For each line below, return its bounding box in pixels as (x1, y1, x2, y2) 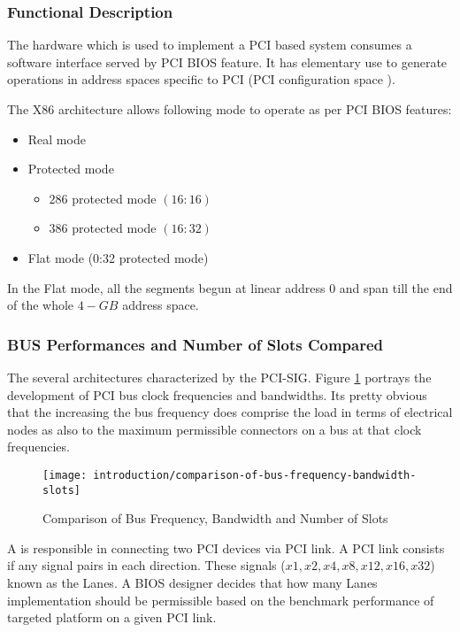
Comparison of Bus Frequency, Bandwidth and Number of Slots (42, 509, 388, 528)
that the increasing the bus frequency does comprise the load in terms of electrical (7, 403, 453, 421)
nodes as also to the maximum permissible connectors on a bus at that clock (7, 420, 422, 438)
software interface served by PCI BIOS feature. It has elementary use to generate (7, 52, 448, 71)
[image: (42, 468, 88, 482)
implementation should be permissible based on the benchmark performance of (7, 590, 434, 609)
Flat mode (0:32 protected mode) (27, 248, 209, 266)
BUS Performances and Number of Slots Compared (7, 333, 383, 355)
